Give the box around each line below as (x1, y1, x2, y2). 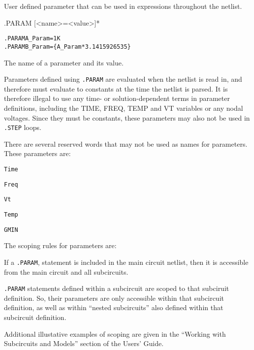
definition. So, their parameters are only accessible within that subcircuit (4, 292, 224, 303)
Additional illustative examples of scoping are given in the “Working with (4, 328, 226, 339)
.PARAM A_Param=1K (4, 35, 61, 42)
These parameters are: (4, 148, 71, 159)
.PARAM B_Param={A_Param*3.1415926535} (4, 43, 131, 50)
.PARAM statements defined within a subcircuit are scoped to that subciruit (4, 283, 229, 293)
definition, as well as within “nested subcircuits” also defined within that (4, 302, 223, 313)
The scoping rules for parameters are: (4, 240, 117, 251)
